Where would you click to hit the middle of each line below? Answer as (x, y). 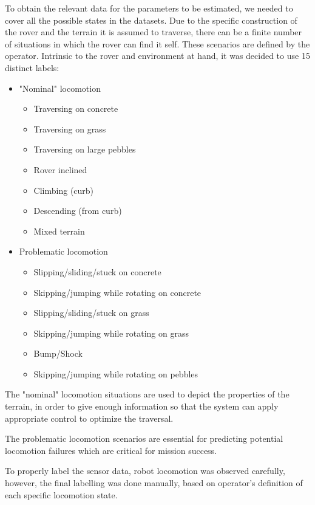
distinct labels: (32, 67)
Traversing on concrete (76, 108)
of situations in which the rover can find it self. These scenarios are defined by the (157, 43)
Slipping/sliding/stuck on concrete (97, 271)
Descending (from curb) (78, 211)
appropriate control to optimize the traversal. (89, 418)
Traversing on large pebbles (85, 149)
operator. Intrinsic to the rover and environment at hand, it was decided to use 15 (157, 56)
